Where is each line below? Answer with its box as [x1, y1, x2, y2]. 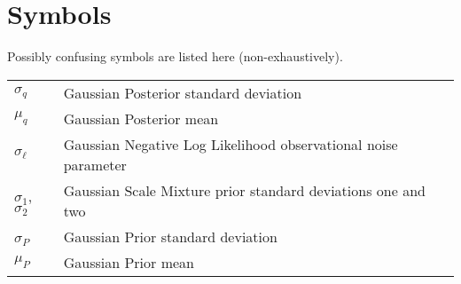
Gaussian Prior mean [63, 251, 194, 272]
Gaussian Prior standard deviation [63, 225, 277, 247]
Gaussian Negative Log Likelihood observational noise [63, 133, 398, 154]
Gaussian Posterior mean [63, 107, 219, 129]
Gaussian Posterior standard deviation [63, 82, 302, 103]
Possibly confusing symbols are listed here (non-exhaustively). [7, 47, 343, 66]
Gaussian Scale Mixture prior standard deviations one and [63, 179, 426, 201]
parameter [63, 154, 127, 175]
